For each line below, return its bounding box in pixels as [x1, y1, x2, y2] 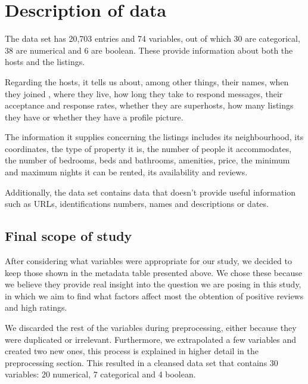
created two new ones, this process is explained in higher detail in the [5, 345, 259, 357]
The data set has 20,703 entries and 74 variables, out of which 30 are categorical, [5, 32, 300, 45]
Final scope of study [5, 227, 132, 245]
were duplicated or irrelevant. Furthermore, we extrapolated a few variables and [5, 333, 297, 345]
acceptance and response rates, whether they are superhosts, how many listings [5, 99, 294, 112]
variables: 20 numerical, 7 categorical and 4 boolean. [5, 368, 196, 380]
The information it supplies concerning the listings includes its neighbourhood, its [5, 131, 304, 143]
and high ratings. [5, 301, 67, 314]
